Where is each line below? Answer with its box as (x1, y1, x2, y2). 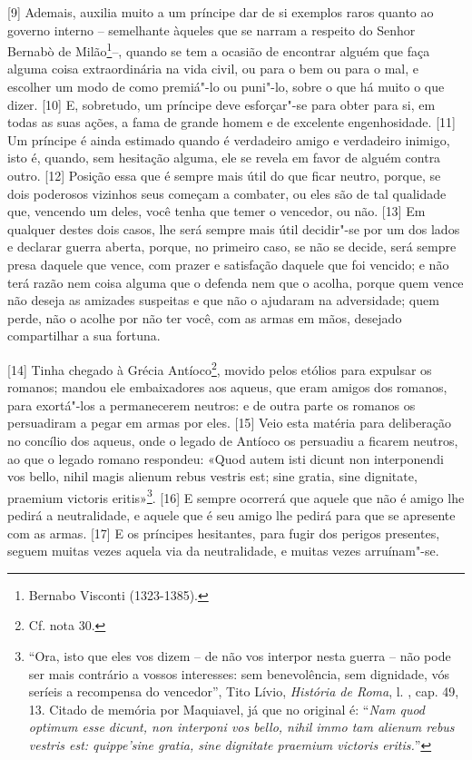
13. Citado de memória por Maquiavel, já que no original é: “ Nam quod (28, 699, 425, 718)
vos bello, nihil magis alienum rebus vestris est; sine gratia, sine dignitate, (7, 467, 418, 486)
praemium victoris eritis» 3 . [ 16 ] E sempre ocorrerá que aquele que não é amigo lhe (7, 485, 465, 507)
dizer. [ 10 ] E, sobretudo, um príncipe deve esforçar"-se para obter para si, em (7, 94, 436, 114)
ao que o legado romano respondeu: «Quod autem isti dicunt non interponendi (7, 449, 444, 468)
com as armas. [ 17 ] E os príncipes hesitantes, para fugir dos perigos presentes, (7, 523, 440, 542)
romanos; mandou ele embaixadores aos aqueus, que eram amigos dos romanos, (7, 378, 447, 397)
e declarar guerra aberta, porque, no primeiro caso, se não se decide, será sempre (7, 237, 457, 256)
